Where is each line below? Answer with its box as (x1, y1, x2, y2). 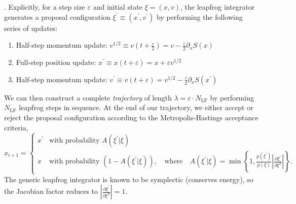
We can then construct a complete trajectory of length (4, 92, 172, 103)
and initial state (93, 2, 143, 12)
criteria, (4, 122, 28, 132)
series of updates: (4, 22, 58, 33)
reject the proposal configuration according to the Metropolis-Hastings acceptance (4, 112, 258, 122)
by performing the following (157, 11, 243, 22)
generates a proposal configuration (4, 11, 110, 22)
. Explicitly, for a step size (4, 2, 85, 12)
